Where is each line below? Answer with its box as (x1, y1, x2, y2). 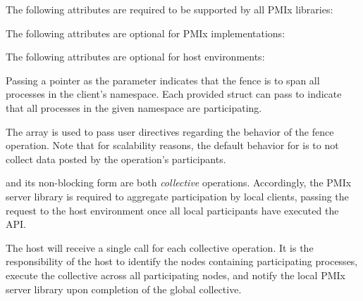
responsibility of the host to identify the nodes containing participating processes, (6, 254, 358, 269)
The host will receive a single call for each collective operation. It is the (6, 240, 314, 255)
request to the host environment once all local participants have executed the (6, 203, 339, 217)
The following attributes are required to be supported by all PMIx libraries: (6, 2, 333, 16)
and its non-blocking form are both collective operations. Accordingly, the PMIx (6, 175, 352, 190)
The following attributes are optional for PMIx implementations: (6, 25, 285, 40)
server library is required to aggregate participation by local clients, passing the (6, 188, 349, 203)
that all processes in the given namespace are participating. (6, 100, 262, 115)
